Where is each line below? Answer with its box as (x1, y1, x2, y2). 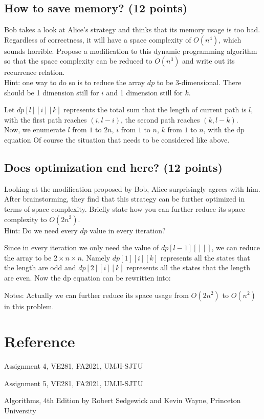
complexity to (4, 213, 47, 224)
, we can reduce (211, 242, 260, 253)
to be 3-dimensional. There (157, 76, 241, 87)
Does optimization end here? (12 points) (4, 159, 223, 175)
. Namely (81, 252, 111, 263)
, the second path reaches (120, 114, 200, 125)
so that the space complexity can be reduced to (4, 55, 152, 66)
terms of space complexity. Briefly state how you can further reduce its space (4, 203, 245, 214)
